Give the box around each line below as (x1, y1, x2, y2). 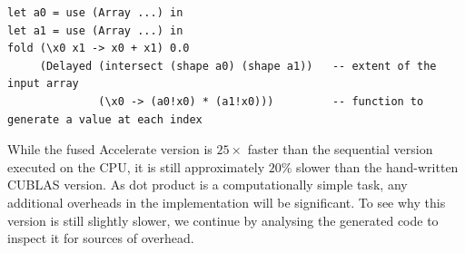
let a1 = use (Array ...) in (7, 24, 183, 37)
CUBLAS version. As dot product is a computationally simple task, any (7, 175, 408, 194)
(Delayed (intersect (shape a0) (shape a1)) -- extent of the (39, 59, 437, 73)
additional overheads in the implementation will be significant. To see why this (7, 192, 446, 211)
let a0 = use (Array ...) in (7, 6, 183, 19)
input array (7, 77, 79, 91)
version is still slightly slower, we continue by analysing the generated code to (7, 210, 439, 229)
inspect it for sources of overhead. (7, 229, 194, 248)
